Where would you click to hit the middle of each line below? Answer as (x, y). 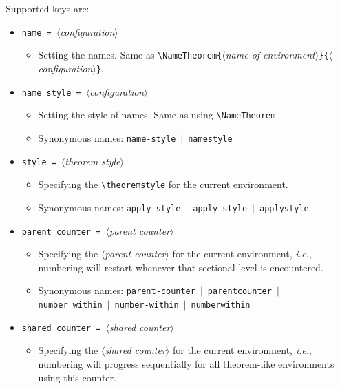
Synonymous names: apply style (109, 207)
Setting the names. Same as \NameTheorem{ (130, 55)
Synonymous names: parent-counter (117, 290)
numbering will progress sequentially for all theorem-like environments (186, 363)
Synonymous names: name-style (107, 137)
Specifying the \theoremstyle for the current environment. (163, 184)
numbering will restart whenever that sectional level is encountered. (181, 267)
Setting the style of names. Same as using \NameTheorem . (158, 115)
